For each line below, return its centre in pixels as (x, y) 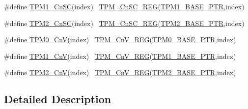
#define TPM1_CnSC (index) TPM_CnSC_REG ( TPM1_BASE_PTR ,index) (124, 6)
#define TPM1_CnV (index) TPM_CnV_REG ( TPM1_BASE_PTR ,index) (120, 56)
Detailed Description (58, 99)
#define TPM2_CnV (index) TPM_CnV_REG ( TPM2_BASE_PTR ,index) (120, 72)
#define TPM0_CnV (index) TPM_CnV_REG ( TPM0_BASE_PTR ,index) (120, 40)
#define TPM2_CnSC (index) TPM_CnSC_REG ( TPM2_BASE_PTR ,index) (124, 23)
